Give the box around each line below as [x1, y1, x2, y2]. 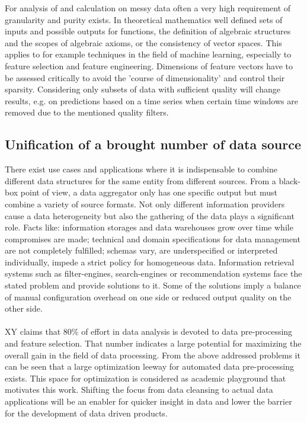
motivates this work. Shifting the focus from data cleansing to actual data [5, 383, 273, 396]
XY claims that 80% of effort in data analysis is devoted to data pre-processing [5, 325, 293, 338]
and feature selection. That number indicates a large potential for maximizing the [5, 337, 302, 350]
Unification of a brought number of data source [5, 135, 301, 153]
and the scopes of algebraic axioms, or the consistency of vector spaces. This [5, 36, 282, 49]
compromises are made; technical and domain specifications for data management [5, 232, 300, 245]
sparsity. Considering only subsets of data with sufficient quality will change [5, 83, 280, 95]
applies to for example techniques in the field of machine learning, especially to [5, 48, 292, 60]
